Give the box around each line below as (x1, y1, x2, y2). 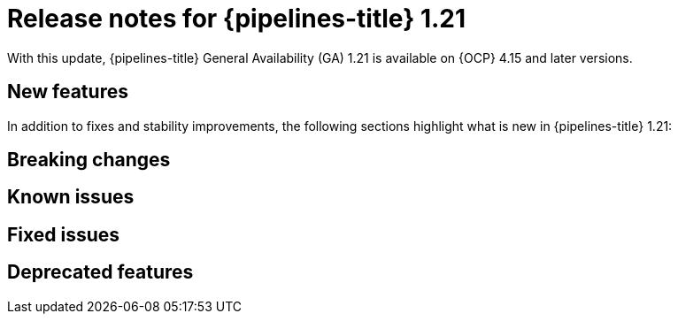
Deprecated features (7, 261, 194, 284)
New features (7, 80, 128, 103)
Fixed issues (7, 223, 120, 246)
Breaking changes (7, 149, 171, 172)
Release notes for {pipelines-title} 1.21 (7, 4, 466, 34)
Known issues (7, 186, 135, 209)
